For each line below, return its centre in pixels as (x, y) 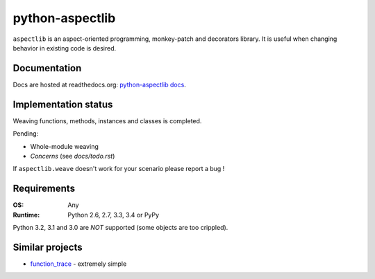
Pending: (26, 134)
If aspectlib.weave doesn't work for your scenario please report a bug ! (119, 169)
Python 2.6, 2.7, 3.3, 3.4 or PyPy (114, 215)
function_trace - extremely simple (78, 264)
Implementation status (63, 104)
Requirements (44, 189)
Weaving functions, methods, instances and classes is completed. (107, 120)
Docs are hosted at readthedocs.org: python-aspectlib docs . (100, 84)
